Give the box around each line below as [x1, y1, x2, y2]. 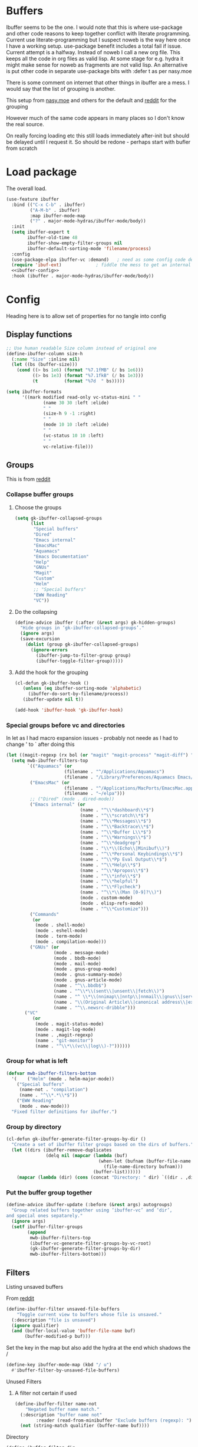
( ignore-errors [30, 647, 68, 653]
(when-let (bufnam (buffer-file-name [98, 1158, 192, 1164]
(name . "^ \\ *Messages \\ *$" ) [80, 818, 151, 824]
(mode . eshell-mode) [35, 928, 88, 934]
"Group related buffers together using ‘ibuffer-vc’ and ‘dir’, [11, 1207, 173, 1213]
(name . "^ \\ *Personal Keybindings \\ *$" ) [80, 851, 183, 857]
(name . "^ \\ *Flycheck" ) [80, 884, 141, 890]
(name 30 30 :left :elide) [43, 400, 110, 405]
